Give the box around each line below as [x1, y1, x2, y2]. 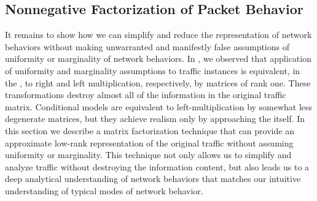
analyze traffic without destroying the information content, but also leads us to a [5, 160, 310, 173]
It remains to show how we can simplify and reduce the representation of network [5, 28, 312, 41]
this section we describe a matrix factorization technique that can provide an [5, 124, 294, 137]
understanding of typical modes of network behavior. [5, 184, 203, 197]
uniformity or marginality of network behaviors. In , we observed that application [5, 52, 311, 65]
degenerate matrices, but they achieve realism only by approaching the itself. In [5, 112, 305, 125]
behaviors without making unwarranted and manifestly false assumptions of [5, 40, 290, 53]
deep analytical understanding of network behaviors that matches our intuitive [5, 172, 301, 185]
